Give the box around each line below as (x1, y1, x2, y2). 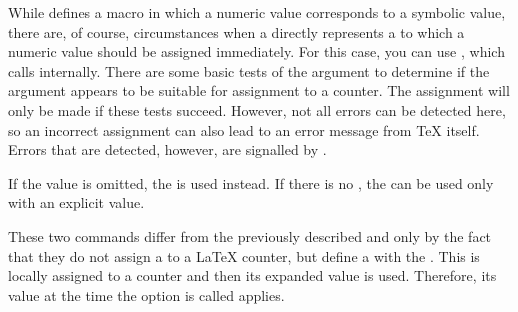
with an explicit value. (8, 192, 145, 213)
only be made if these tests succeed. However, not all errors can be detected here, (8, 99, 506, 120)
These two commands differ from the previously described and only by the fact (8, 225, 492, 246)
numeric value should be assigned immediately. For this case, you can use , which (8, 41, 505, 62)
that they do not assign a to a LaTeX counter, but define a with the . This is (8, 245, 480, 266)
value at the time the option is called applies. (8, 284, 285, 305)
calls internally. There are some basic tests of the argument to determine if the (8, 60, 490, 81)
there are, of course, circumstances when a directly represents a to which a (8, 21, 465, 42)
